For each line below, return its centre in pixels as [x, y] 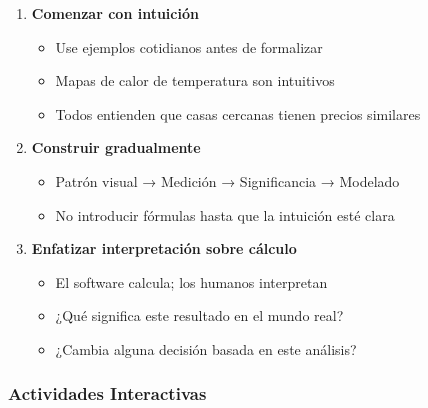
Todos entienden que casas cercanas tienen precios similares [238, 113]
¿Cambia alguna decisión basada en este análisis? [206, 348]
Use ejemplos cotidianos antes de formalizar [189, 46]
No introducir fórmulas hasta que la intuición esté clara [225, 214]
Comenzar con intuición [115, 13]
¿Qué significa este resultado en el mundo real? [199, 315]
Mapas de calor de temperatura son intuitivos [195, 80]
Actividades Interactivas [107, 393]
